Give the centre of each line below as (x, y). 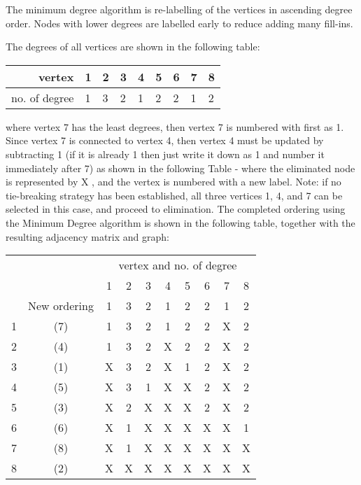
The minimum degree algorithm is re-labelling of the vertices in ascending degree (179, 9)
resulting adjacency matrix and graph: (87, 236)
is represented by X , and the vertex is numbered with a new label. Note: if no (174, 182)
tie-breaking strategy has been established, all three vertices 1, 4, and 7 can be (174, 195)
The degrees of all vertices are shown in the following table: (133, 47)
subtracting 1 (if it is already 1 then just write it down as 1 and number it (165, 154)
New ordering (61, 306)
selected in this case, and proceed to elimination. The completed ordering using (176, 209)
